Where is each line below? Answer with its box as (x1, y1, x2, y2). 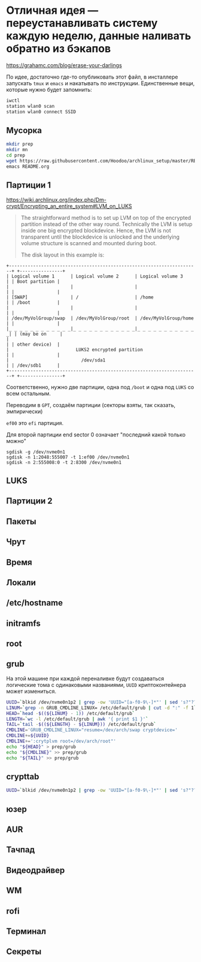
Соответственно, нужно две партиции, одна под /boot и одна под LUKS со (6, 383, 194, 390)
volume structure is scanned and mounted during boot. (20, 239, 157, 246)
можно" (6, 437, 27, 444)
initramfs (6, 618, 41, 628)
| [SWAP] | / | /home (6, 294, 154, 300)
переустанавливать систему (6, 16, 158, 30)
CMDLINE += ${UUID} (6, 732, 50, 739)
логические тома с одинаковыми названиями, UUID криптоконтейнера (6, 681, 187, 688)
